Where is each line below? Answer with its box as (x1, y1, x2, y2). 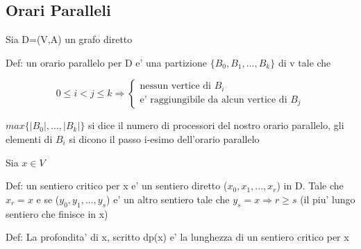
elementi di (6, 131, 53, 146)
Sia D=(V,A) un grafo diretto (6, 32, 133, 46)
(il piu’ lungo (300, 191, 355, 206)
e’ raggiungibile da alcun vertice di (140, 94, 287, 105)
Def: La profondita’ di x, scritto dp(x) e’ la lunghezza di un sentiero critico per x (6, 230, 349, 244)
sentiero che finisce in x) (6, 206, 108, 221)
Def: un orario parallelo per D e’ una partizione (6, 55, 207, 69)
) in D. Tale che (276, 178, 344, 193)
